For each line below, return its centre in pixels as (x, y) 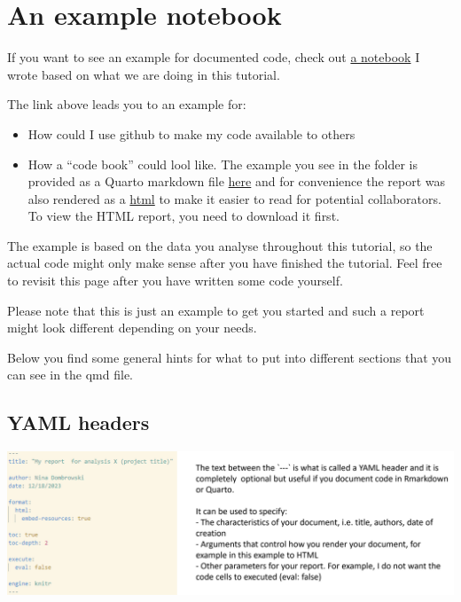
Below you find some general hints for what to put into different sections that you (230, 357)
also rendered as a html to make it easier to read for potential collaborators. (234, 198)
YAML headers (78, 422)
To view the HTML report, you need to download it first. (184, 216)
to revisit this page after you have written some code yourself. (175, 281)
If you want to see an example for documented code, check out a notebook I (214, 57)
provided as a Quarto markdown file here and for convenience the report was (237, 181)
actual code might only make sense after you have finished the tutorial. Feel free (225, 263)
